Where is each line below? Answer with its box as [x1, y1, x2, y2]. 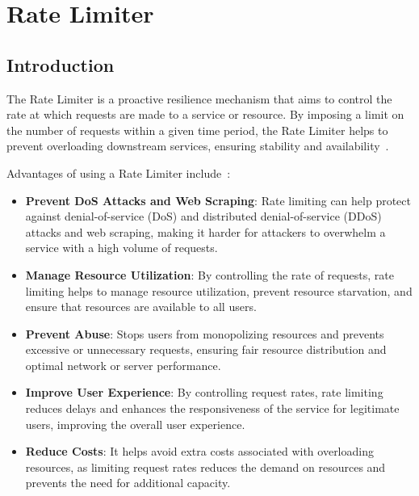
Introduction [6, 52, 115, 77]
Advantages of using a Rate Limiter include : [6, 164, 231, 181]
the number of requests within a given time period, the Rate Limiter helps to [6, 121, 388, 138]
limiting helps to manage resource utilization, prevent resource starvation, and [25, 282, 413, 299]
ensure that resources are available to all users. [25, 298, 257, 315]
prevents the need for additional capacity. [25, 474, 231, 491]
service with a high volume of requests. [25, 239, 218, 256]
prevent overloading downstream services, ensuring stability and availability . [6, 137, 389, 154]
